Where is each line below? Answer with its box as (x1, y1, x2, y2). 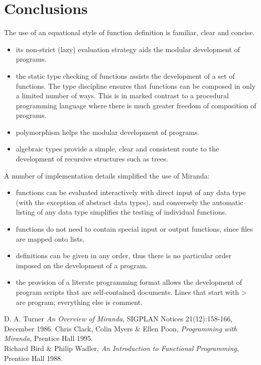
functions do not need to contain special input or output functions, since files (16, 224, 253, 234)
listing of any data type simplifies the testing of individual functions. (16, 207, 227, 217)
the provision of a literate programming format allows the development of (16, 277, 242, 287)
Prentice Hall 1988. (4, 352, 63, 363)
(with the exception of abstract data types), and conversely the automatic (16, 197, 243, 207)
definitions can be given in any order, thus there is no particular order (16, 250, 231, 261)
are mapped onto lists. (16, 233, 85, 244)
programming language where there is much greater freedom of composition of (16, 100, 256, 110)
